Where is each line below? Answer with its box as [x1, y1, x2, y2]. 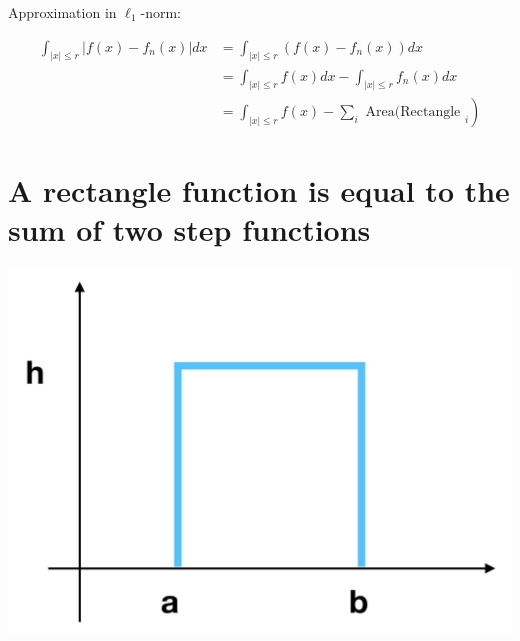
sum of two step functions [8, 208, 371, 249]
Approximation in [8, 2, 117, 22]
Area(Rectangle [365, 105, 461, 120]
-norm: [140, 2, 182, 22]
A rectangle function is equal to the [8, 169, 510, 210]
